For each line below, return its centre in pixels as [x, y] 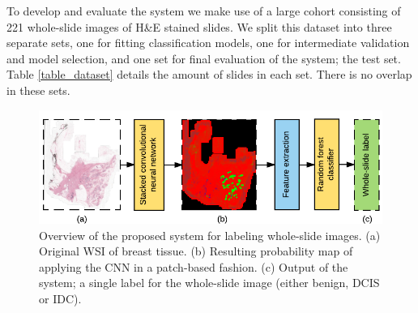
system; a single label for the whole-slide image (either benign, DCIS [209, 283]
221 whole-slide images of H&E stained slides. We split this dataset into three [199, 26]
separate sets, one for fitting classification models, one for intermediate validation [208, 43]
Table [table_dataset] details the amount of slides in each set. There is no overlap [209, 74]
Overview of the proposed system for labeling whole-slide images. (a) [210, 235]
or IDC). [60, 298]
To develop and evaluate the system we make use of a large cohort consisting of [204, 11]
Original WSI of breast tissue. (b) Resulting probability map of [196, 251]
